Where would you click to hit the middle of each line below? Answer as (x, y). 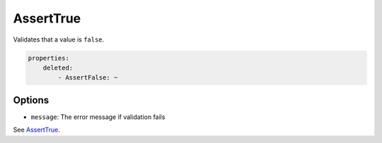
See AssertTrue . (36, 130)
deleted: (58, 68)
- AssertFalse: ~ (88, 78)
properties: (49, 58)
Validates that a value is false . (59, 39)
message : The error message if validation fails (98, 117)
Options (31, 100)
